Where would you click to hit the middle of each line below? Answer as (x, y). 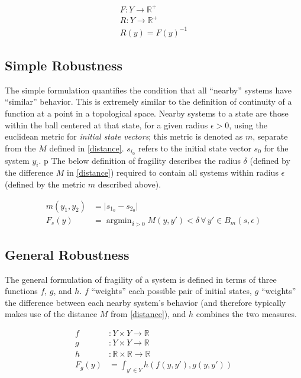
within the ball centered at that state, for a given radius (106, 125)
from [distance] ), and (148, 314)
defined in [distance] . (87, 148)
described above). (130, 184)
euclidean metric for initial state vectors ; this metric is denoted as (124, 136)
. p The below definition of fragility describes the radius (140, 160)
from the (20, 148)
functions (21, 291)
